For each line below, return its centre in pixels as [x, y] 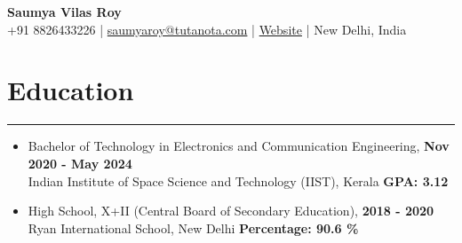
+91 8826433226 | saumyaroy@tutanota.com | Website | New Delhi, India [207, 29]
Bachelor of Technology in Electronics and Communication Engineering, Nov [239, 146]
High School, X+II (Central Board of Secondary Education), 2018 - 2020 [231, 211]
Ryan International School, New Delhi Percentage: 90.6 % [193, 227]
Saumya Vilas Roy [64, 12]
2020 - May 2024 [80, 163]
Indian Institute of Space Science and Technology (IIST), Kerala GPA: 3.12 [238, 180]
